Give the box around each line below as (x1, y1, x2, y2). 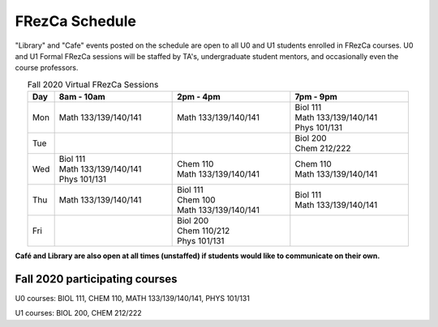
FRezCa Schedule (15, 12, 137, 30)
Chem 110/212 (177, 225, 230, 236)
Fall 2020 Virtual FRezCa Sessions (27, 79, 159, 90)
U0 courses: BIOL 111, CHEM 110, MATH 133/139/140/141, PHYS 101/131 (15, 294, 251, 303)
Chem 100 (177, 194, 216, 206)
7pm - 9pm (294, 91, 338, 103)
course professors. (15, 63, 79, 73)
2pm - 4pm (177, 91, 221, 103)
